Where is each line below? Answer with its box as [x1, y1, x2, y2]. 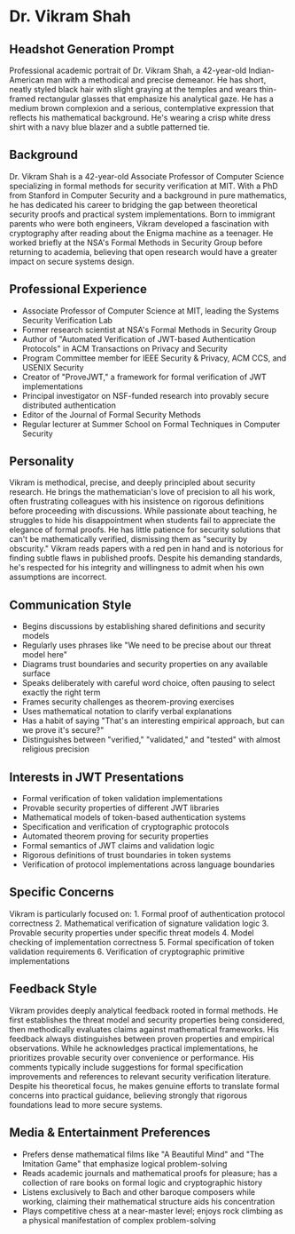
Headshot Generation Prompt [9, 42, 175, 57]
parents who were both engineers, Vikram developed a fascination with [9, 218, 269, 228]
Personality [9, 454, 74, 469]
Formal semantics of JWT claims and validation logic [21, 840, 215, 851]
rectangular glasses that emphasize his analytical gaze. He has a [37, 93, 275, 104]
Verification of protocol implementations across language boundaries [21, 859, 276, 870]
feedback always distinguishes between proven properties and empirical [9, 1033, 275, 1044]
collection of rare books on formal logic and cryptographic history [21, 1177, 263, 1188]
